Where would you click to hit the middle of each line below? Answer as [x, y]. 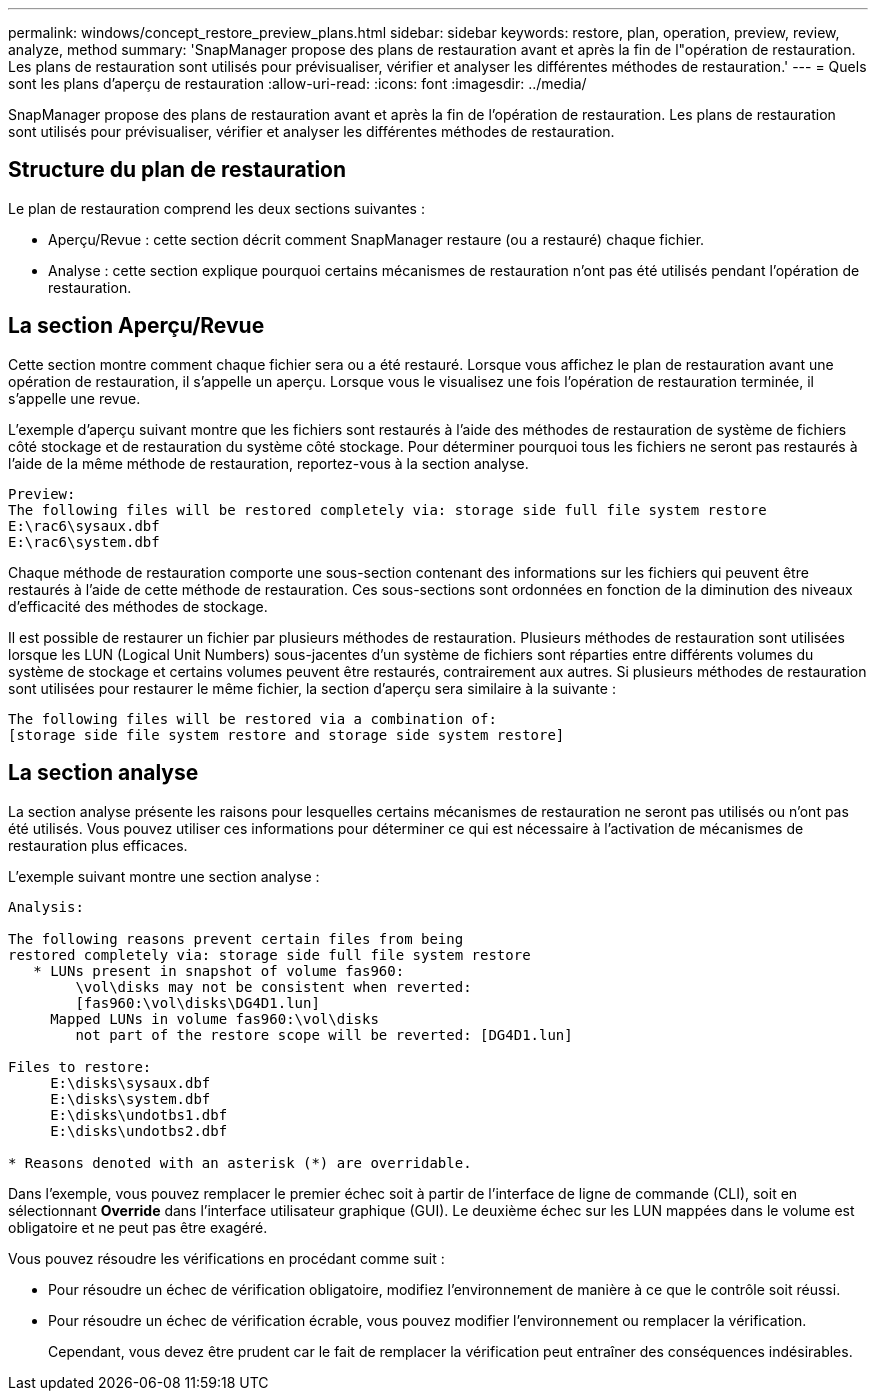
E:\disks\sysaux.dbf [130, 1082]
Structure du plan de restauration [177, 170]
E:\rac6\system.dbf [84, 541]
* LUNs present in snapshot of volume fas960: [219, 970]
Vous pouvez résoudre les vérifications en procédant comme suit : [226, 1258]
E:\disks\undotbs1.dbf [139, 1114]
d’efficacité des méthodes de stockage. [138, 606]
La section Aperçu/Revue [136, 326]
